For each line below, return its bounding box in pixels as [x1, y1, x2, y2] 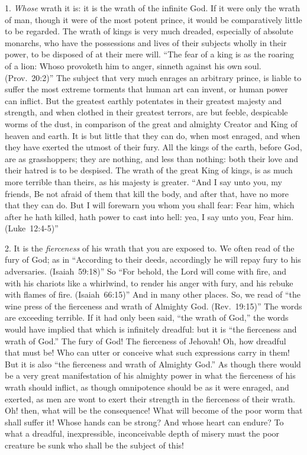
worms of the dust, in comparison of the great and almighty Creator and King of [5, 117, 298, 130]
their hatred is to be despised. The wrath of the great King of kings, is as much [5, 164, 293, 176]
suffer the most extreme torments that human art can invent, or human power [5, 83, 288, 95]
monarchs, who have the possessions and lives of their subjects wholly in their [5, 36, 287, 49]
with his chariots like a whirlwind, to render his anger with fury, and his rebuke [5, 276, 293, 289]
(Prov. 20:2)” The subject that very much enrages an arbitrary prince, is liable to [5, 71, 302, 83]
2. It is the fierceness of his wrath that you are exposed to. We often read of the [5, 241, 295, 254]
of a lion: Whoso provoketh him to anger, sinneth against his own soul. [5, 59, 261, 72]
